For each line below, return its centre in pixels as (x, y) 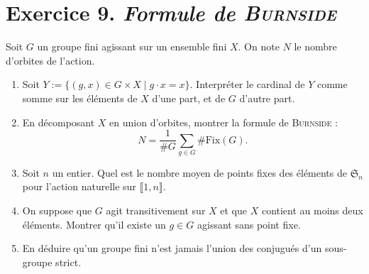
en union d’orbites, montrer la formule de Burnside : (224, 122)
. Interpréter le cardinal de (247, 84)
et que (234, 210)
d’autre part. (267, 98)
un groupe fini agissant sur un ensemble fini (132, 46)
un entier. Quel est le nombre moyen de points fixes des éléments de (199, 172)
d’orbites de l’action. (50, 60)
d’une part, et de (189, 98)
